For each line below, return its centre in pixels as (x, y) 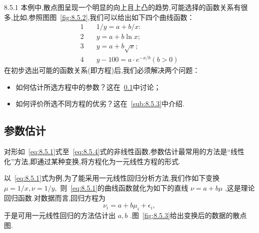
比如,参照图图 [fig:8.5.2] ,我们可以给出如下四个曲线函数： (103, 17)
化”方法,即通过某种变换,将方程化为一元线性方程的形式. (92, 161)
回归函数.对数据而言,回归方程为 (55, 197)
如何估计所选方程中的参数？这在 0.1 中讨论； (88, 87)
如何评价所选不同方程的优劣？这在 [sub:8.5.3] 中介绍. (100, 104)
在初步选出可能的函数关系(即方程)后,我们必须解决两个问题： (102, 70)
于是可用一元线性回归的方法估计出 (60, 215)
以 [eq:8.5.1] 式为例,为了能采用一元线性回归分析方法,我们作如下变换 (112, 178)
